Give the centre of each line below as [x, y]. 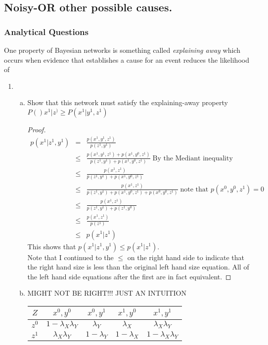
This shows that [52, 246]
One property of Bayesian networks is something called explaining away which [122, 50]
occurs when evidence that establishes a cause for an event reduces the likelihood [127, 59]
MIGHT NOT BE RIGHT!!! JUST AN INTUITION [107, 293]
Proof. [37, 129]
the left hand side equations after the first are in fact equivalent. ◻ [129, 276]
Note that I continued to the [70, 257]
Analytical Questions [46, 31]
